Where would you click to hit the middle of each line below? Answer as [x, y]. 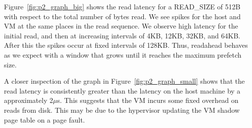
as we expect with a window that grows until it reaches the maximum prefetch [123, 54]
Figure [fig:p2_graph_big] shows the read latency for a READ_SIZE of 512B [122, 6]
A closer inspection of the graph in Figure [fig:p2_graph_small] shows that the [125, 81]
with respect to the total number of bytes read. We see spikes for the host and [122, 16]
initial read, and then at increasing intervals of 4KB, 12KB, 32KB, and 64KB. [122, 35]
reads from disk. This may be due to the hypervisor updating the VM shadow [122, 110]
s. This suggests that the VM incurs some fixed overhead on [148, 100]
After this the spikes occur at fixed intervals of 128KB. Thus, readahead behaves [126, 45]
